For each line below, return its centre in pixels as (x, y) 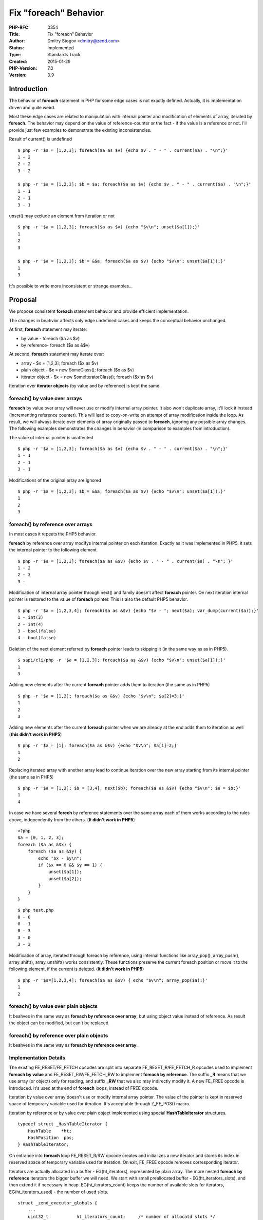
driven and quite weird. (32, 107)
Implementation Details (37, 1058)
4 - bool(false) (37, 638)
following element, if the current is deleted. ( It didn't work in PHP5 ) (76, 969)
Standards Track (64, 55)
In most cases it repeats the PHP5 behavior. (53, 534)
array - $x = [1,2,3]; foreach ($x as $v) (60, 363)
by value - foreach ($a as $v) (50, 338)
